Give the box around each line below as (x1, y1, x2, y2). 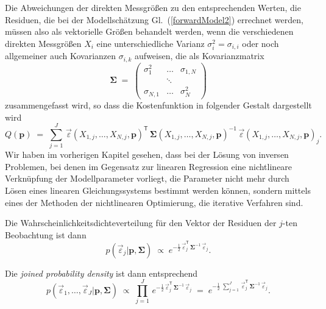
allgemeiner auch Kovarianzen (5, 49, 116, 62)
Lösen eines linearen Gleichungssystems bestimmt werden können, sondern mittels (5, 184, 311, 196)
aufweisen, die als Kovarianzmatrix (135, 49, 264, 62)
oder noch (242, 37, 279, 49)
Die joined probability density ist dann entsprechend (5, 266, 198, 279)
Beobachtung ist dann (5, 228, 87, 241)
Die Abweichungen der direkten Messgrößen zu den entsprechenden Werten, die (5, 1, 301, 13)
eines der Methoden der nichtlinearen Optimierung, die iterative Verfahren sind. (5, 196, 303, 208)
